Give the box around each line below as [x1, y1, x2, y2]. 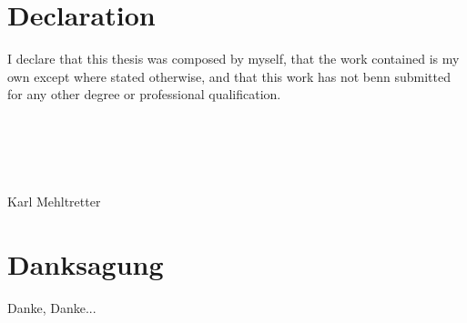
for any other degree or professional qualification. [7, 85, 281, 104]
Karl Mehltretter [7, 191, 101, 210]
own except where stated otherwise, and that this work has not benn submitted [7, 66, 451, 86]
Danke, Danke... [7, 298, 96, 317]
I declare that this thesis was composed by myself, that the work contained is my [7, 49, 460, 68]
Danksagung [7, 245, 164, 282]
